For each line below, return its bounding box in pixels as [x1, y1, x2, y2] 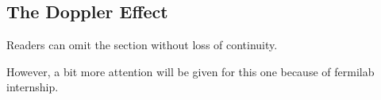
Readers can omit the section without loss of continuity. [6, 37, 278, 53]
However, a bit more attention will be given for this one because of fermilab [6, 63, 375, 79]
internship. [6, 79, 59, 95]
